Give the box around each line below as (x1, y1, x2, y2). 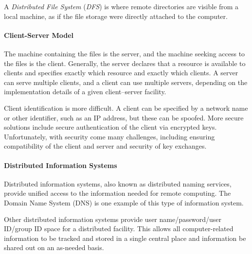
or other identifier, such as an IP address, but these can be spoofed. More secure (4, 112, 244, 122)
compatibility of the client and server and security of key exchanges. (4, 141, 207, 151)
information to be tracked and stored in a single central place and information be (4, 233, 246, 243)
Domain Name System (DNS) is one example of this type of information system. (4, 197, 244, 207)
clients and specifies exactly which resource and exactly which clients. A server (4, 68, 238, 78)
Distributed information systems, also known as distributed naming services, (4, 178, 232, 188)
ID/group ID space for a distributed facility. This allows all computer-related (4, 223, 234, 234)
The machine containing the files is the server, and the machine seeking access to (4, 48, 245, 58)
